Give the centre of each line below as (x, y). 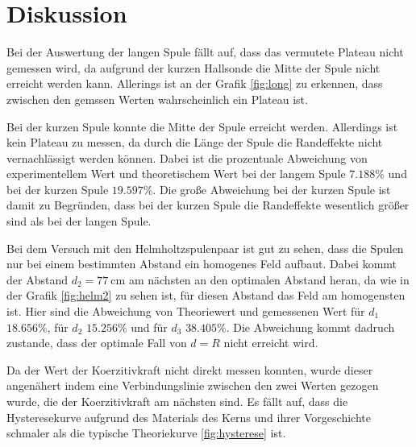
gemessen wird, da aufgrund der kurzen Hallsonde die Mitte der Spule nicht (193, 67)
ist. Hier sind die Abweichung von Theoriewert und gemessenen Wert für (186, 311)
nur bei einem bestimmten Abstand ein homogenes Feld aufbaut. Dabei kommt (202, 264)
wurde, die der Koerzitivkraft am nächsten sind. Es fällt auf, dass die (177, 401)
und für (149, 327)
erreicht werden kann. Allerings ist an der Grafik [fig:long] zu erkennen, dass (195, 83)
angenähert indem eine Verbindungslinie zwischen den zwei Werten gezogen (193, 385)
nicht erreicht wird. (271, 343)
